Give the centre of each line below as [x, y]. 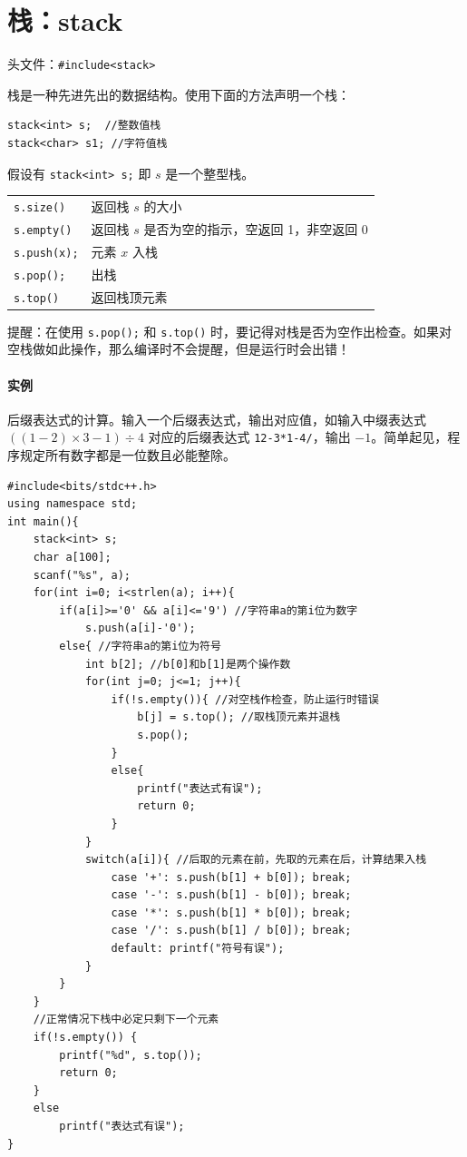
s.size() [40, 207]
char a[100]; [72, 558]
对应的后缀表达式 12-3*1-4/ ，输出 [249, 437]
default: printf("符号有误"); [198, 949]
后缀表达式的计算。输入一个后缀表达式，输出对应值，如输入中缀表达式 [217, 419]
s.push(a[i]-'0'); [140, 628]
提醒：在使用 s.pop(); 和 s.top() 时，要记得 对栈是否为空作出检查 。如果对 [230, 331]
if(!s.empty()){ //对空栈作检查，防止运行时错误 [245, 699]
